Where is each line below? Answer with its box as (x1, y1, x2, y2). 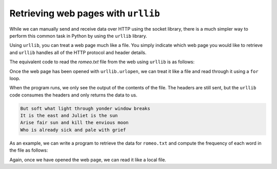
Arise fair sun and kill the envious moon (20, 120, 129, 126)
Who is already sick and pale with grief (20, 127, 126, 133)
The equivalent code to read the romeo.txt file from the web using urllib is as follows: (9, 59, 195, 65)
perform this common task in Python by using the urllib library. (9, 33, 147, 39)
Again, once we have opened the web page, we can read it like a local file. (9, 156, 167, 163)
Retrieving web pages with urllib (9, 8, 160, 19)
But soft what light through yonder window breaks (20, 105, 151, 111)
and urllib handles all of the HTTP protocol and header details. (9, 49, 147, 56)
